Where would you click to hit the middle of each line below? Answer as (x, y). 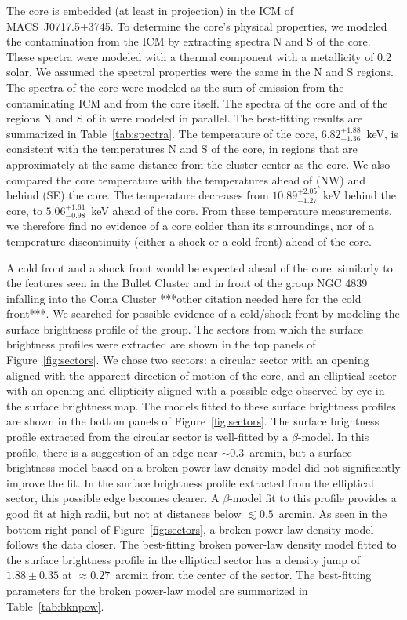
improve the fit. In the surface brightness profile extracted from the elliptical (190, 482)
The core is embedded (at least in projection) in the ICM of (150, 10)
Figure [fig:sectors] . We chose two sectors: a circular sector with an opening (188, 360)
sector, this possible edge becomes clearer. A (113, 498)
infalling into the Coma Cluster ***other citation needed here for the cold (184, 298)
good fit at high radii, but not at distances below (124, 513)
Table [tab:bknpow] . (55, 605)
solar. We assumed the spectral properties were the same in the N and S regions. (200, 72)
